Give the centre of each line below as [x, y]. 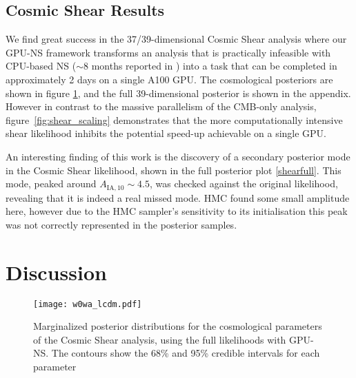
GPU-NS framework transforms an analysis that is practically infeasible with [168, 52]
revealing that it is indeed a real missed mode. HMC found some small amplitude [178, 197]
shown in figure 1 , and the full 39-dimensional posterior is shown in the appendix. [178, 93]
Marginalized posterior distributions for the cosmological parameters [178, 326]
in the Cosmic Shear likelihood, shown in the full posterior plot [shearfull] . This [174, 170]
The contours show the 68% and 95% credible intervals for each [186, 353]
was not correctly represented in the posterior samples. [121, 224]
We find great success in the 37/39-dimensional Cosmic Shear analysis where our [176, 39]
